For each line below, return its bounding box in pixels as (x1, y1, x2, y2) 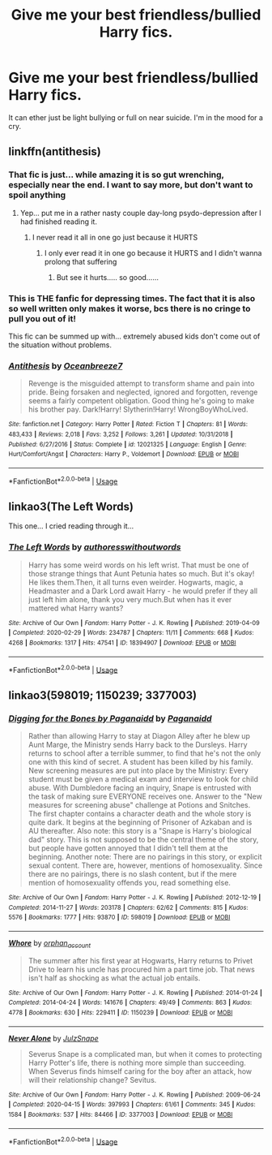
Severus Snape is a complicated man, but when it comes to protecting (28, 1049, 262, 1058)
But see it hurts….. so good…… (56, 272, 159, 282)
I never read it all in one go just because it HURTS (32, 232, 198, 242)
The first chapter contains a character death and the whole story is (28, 808, 252, 818)
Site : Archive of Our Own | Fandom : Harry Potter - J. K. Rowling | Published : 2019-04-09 (8, 618, 261, 627)
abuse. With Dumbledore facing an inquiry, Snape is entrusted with (28, 782, 252, 792)
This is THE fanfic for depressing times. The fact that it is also (8, 292, 256, 304)
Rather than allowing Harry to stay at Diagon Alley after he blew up (28, 730, 251, 740)
